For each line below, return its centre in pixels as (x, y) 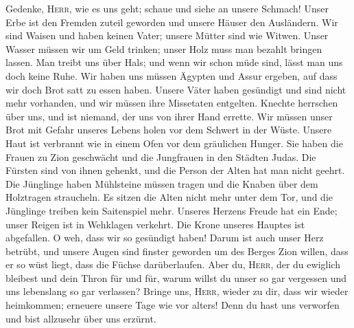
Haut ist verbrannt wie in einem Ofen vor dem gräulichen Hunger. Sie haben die (174, 143)
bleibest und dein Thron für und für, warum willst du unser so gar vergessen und (176, 277)
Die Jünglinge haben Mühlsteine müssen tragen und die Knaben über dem (162, 183)
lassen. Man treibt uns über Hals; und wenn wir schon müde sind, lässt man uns (174, 62)
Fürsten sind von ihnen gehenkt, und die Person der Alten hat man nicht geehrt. (175, 170)
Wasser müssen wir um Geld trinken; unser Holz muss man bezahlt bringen (164, 48)
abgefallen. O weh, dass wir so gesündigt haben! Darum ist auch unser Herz (165, 238)
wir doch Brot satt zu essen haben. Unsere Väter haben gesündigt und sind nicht (176, 89)
